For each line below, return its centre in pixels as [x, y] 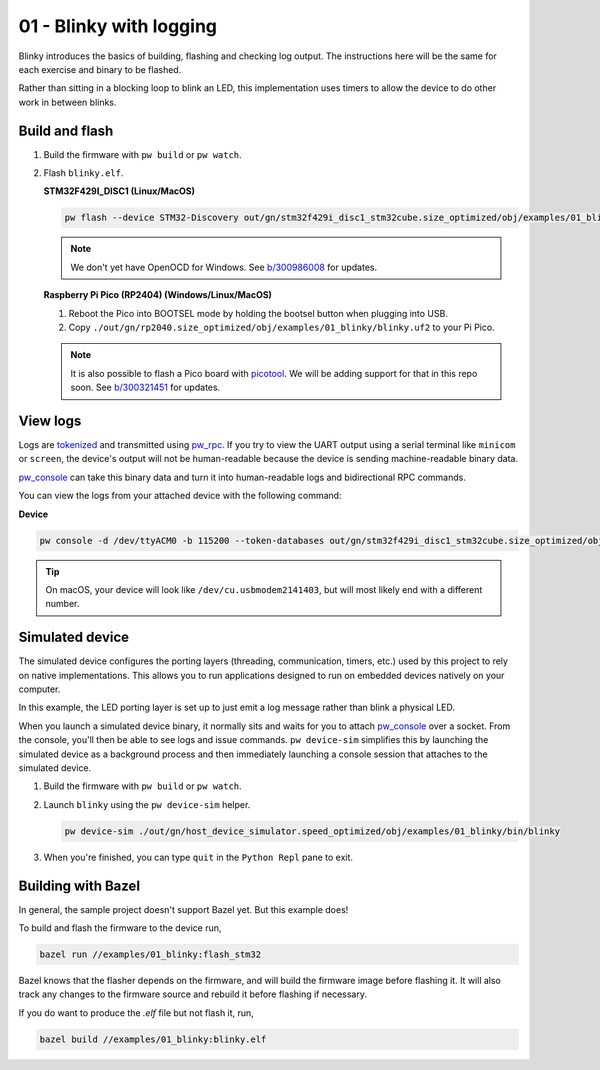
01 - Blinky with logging [118, 26]
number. [62, 604]
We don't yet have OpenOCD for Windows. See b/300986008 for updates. [224, 267]
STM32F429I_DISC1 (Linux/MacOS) [119, 191]
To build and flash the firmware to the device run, [120, 928]
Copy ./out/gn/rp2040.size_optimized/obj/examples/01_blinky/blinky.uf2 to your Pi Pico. [281, 327]
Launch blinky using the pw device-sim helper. [147, 804]
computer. [39, 689]
